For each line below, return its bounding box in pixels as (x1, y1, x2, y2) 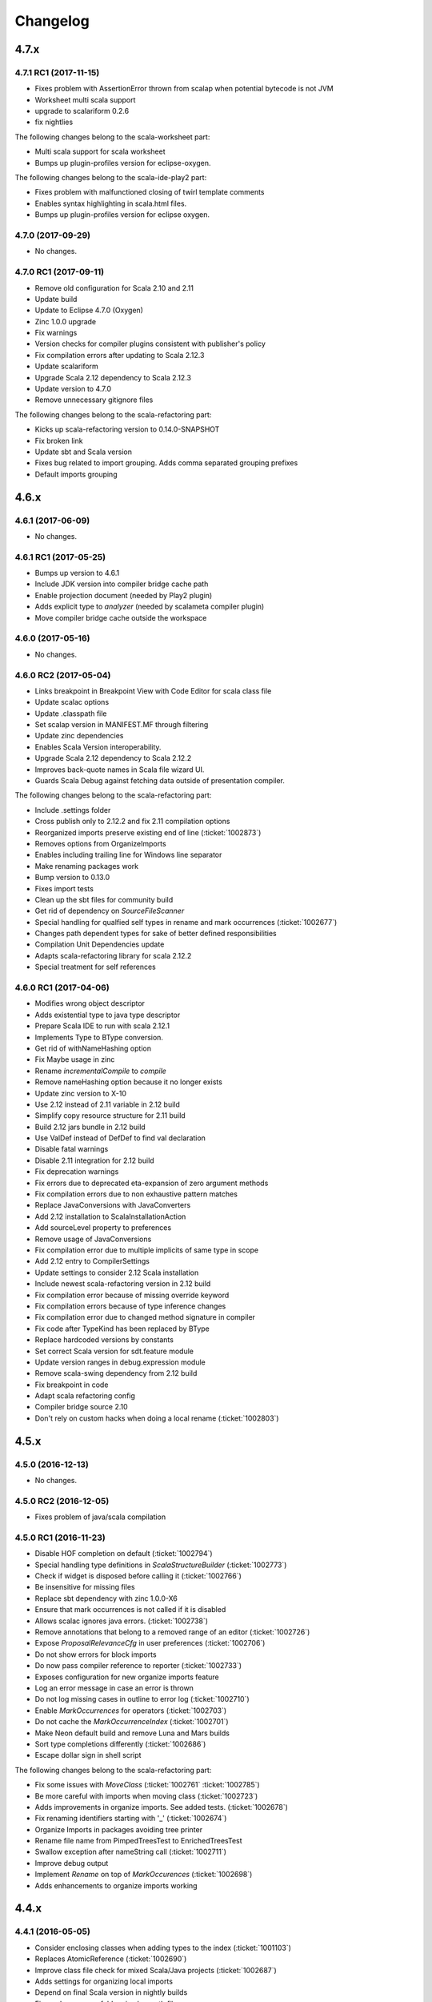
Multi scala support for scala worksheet (34, 147, 166, 156)
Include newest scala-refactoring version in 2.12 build (34, 1279, 211, 1288)
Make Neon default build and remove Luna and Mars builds (34, 1728, 230, 1738)
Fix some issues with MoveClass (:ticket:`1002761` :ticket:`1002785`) (34, 1780, 260, 1790)
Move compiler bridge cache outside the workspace (34, 613, 207, 622)
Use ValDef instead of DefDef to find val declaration (34, 1133, 206, 1143)
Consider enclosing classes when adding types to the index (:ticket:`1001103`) (34, 1943, 292, 1952)
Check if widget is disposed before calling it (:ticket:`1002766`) (34, 1571, 242, 1581)
